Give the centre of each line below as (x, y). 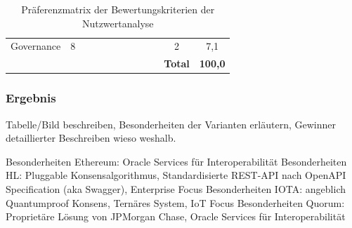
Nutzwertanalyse (118, 23)
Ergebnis (31, 98)
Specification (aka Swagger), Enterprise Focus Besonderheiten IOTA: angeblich (176, 188)
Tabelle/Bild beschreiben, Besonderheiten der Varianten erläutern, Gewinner (171, 124)
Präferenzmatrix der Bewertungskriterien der (118, 9)
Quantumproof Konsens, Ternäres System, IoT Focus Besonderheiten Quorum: (175, 202)
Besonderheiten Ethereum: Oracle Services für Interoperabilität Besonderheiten (176, 161)
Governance (36, 46)
